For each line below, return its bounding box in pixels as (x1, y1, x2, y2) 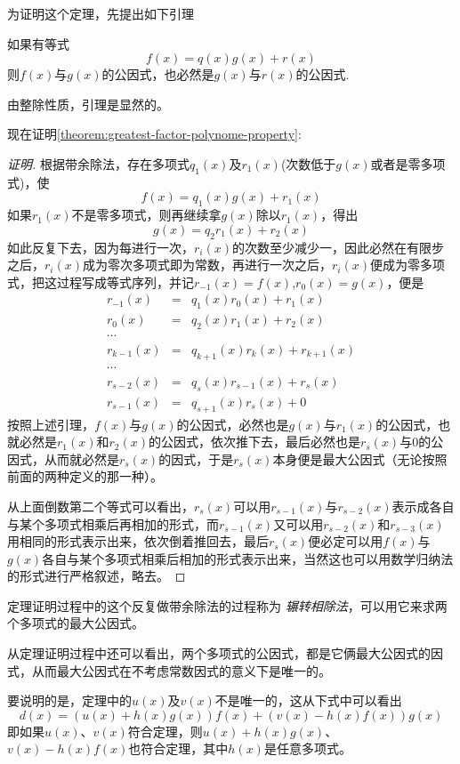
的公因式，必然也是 (176, 414, 289, 433)
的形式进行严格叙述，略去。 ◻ (7, 567, 186, 585)
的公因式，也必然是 (101, 65, 214, 84)
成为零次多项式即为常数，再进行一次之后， (82, 255, 332, 274)
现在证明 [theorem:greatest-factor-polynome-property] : (7, 125, 302, 143)
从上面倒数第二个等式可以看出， (7, 496, 194, 515)
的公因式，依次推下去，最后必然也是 (149, 432, 360, 451)
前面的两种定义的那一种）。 (7, 467, 163, 486)
